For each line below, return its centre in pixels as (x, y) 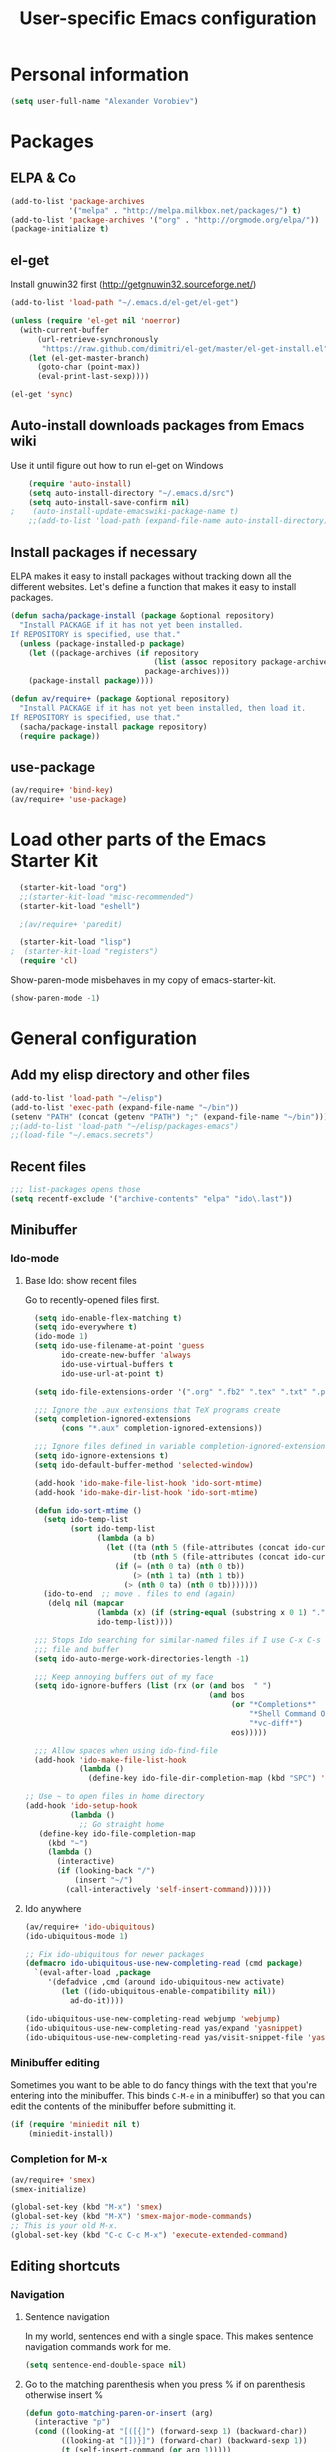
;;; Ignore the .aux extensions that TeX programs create (157, 1410)
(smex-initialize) (48, 2189)
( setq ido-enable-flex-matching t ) (108, 1318)
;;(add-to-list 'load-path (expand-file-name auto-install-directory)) (180, 521)
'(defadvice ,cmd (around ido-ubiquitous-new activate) (166, 1982)
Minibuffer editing (55, 2063)
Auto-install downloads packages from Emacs (157, 425)
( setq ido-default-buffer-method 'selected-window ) (144, 1465)
